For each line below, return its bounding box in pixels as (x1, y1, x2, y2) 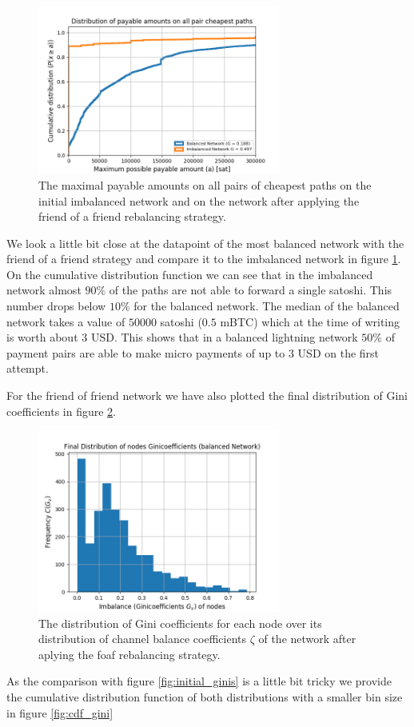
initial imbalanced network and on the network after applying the (38, 192, 360, 209)
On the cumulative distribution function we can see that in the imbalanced (6, 266, 373, 282)
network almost (6, 282, 82, 298)
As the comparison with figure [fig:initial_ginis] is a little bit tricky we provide (6, 673, 392, 689)
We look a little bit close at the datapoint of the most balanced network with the (6, 234, 404, 251)
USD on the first (297, 344, 380, 361)
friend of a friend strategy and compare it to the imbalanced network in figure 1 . (6, 250, 401, 267)
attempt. (6, 360, 49, 377)
